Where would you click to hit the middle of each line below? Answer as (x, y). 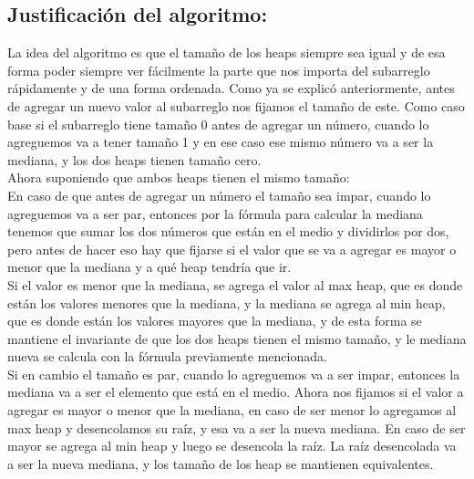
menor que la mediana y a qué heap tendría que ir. (149, 267)
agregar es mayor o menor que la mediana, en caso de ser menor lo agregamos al (232, 410)
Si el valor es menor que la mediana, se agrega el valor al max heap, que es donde (235, 284)
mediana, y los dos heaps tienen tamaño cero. (134, 159)
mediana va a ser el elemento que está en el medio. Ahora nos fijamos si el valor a (236, 392)
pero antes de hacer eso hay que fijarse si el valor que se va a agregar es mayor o (232, 249)
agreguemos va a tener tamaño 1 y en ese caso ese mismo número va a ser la (221, 142)
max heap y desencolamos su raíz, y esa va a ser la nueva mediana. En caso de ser (237, 427)
